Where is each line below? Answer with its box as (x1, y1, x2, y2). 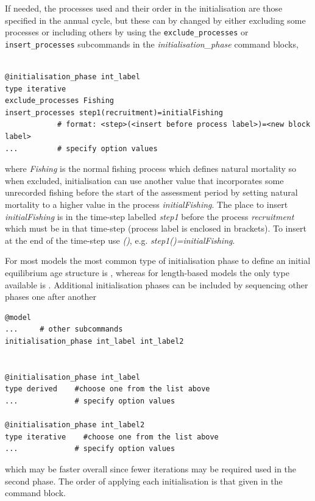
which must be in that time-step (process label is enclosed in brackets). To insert (5, 222, 306, 235)
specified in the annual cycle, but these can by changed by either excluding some (5, 13, 306, 26)
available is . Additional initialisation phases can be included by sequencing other (5, 278, 308, 291)
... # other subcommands (5, 325, 123, 334)
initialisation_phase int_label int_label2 (5, 336, 184, 346)
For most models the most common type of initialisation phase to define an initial (5, 254, 311, 267)
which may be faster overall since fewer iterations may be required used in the (5, 462, 297, 475)
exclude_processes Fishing (5, 96, 114, 105)
